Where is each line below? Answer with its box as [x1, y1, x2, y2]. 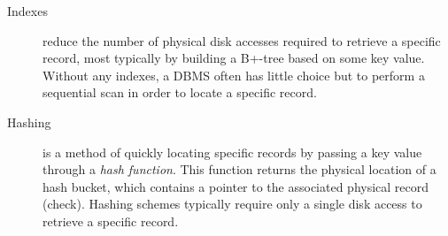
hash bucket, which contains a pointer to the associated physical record [42, 177, 429, 195]
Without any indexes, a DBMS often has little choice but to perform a [42, 65, 425, 84]
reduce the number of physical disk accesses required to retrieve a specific [42, 31, 441, 49]
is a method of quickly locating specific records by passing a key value [42, 142, 422, 161]
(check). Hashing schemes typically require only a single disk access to [42, 194, 422, 213]
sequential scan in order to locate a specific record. [42, 83, 317, 102]
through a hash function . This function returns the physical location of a [42, 160, 436, 179]
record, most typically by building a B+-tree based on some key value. [42, 49, 425, 67]
